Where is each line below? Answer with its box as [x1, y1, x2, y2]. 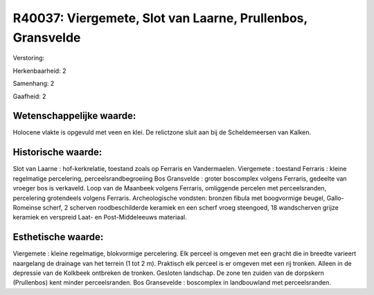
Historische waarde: [12, 146, 103, 159]
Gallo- [326, 194, 344, 202]
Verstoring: [12, 54, 45, 62]
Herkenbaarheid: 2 [12, 66, 66, 75]
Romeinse [12, 203, 42, 211]
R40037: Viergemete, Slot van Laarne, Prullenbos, [12, 10, 308, 26]
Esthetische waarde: [12, 231, 104, 243]
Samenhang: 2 [12, 80, 55, 88]
